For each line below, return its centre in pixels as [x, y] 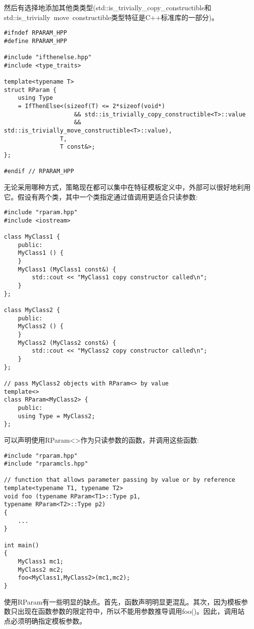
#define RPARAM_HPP [35, 41]
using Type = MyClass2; [57, 416]
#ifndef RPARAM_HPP [35, 33]
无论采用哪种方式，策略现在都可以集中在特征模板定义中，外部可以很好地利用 [127, 187]
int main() [22, 545]
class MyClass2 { [32, 310]
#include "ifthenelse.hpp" [48, 57]
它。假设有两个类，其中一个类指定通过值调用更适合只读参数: [101, 196]
